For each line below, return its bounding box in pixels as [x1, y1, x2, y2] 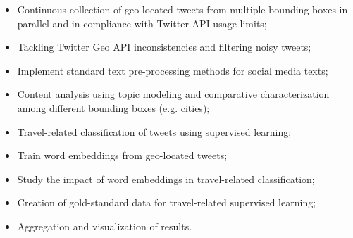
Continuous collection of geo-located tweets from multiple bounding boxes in [17, 2, 348, 16]
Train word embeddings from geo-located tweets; [17, 148, 228, 163]
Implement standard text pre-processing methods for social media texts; [17, 63, 328, 77]
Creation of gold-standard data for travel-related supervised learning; [17, 195, 316, 210]
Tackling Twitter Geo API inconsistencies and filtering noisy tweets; [17, 39, 311, 54]
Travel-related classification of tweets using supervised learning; [17, 124, 292, 139]
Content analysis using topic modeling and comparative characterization [17, 87, 330, 101]
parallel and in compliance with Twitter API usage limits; [17, 15, 267, 30]
